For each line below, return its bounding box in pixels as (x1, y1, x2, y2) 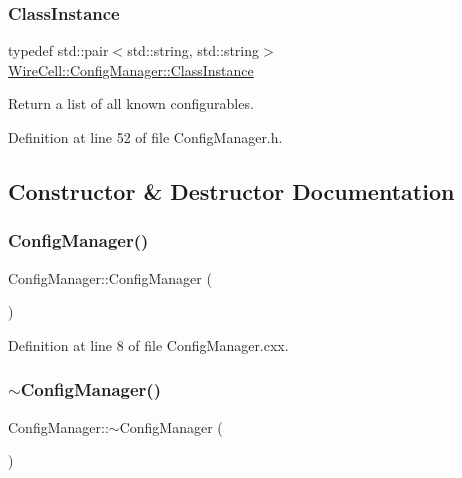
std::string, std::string (127, 40, 260, 61)
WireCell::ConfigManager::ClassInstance (8, 59, 254, 80)
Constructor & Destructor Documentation (8, 175, 455, 206)
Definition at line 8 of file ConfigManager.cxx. (8, 334, 289, 355)
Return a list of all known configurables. (8, 93, 254, 114)
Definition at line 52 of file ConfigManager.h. (8, 127, 283, 147)
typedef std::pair (8, 40, 109, 61)
